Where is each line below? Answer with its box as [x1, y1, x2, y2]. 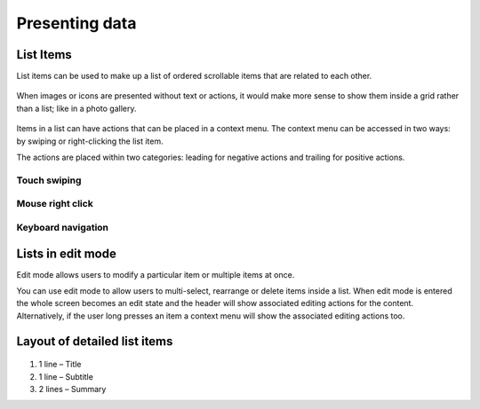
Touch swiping [16, 174, 82, 186]
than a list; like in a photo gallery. [16, 103, 137, 114]
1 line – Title [38, 359, 82, 370]
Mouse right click [16, 198, 93, 210]
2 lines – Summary [38, 383, 107, 394]
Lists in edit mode [16, 246, 117, 261]
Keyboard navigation [16, 221, 109, 233]
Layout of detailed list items [16, 334, 173, 349]
